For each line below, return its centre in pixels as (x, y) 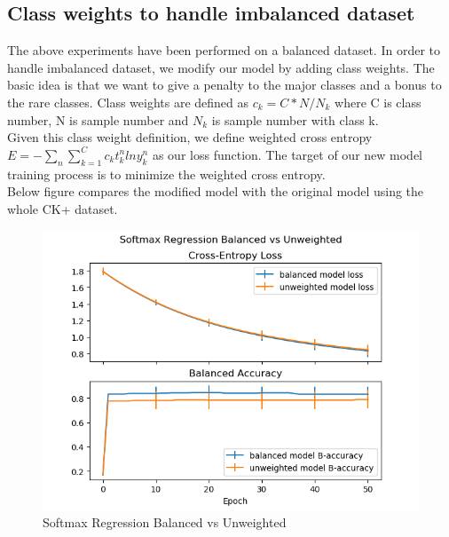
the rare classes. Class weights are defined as (128, 102)
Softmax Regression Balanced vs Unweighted (165, 522)
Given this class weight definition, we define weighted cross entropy (190, 137)
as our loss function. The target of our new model (287, 154)
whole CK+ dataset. (63, 208)
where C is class (378, 102)
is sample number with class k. (295, 119)
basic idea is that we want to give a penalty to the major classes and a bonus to (224, 85)
